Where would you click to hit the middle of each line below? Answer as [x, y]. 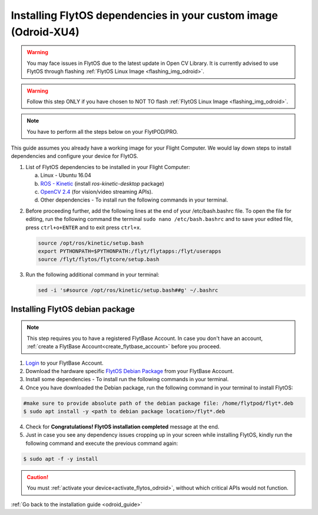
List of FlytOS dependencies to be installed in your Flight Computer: [108, 167]
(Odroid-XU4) [45, 32]
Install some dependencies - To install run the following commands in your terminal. [127, 379]
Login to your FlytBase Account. [64, 363]
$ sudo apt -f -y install [61, 459]
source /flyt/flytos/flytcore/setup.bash [99, 260]
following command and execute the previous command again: [102, 443]
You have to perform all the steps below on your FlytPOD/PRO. [102, 131]
